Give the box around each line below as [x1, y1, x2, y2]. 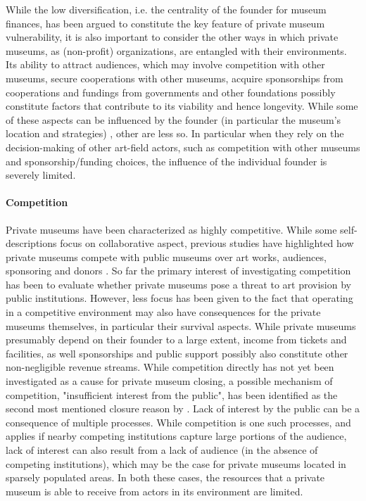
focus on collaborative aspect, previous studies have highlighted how [60, 236, 354, 250]
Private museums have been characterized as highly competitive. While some [6, 222, 337, 236]
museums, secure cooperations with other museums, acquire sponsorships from [6, 70, 343, 85]
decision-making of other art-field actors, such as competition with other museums [6, 139, 360, 154]
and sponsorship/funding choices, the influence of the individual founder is [6, 153, 327, 168]
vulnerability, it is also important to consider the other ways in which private [6, 30, 339, 44]
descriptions [6, 236, 57, 250]
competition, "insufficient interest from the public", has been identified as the [6, 387, 338, 402]
